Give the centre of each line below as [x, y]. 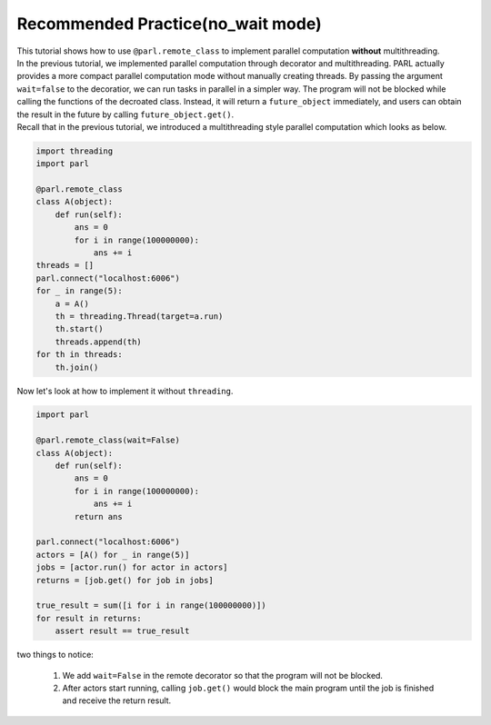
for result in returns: [89, 618]
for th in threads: [79, 355]
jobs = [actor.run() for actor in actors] [132, 567]
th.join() [77, 367]
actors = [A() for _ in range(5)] [113, 555]
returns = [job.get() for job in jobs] [125, 580]
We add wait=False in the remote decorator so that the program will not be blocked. [223, 675]
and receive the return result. [117, 700]
